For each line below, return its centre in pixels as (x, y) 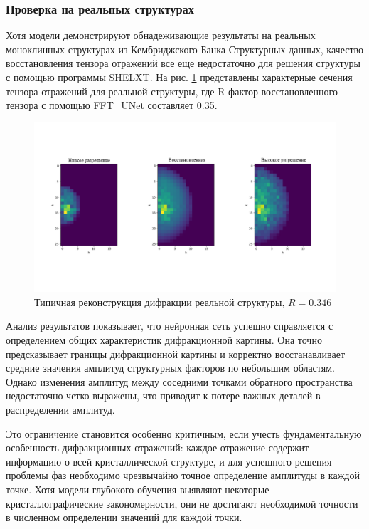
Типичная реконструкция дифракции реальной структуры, (160, 302)
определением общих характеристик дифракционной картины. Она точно (164, 340)
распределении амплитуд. (60, 410)
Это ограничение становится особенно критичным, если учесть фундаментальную (184, 433)
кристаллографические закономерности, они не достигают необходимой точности (182, 503)
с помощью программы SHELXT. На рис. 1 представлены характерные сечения (179, 77)
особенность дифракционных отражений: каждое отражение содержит (157, 447)
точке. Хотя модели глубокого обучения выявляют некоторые (138, 489)
